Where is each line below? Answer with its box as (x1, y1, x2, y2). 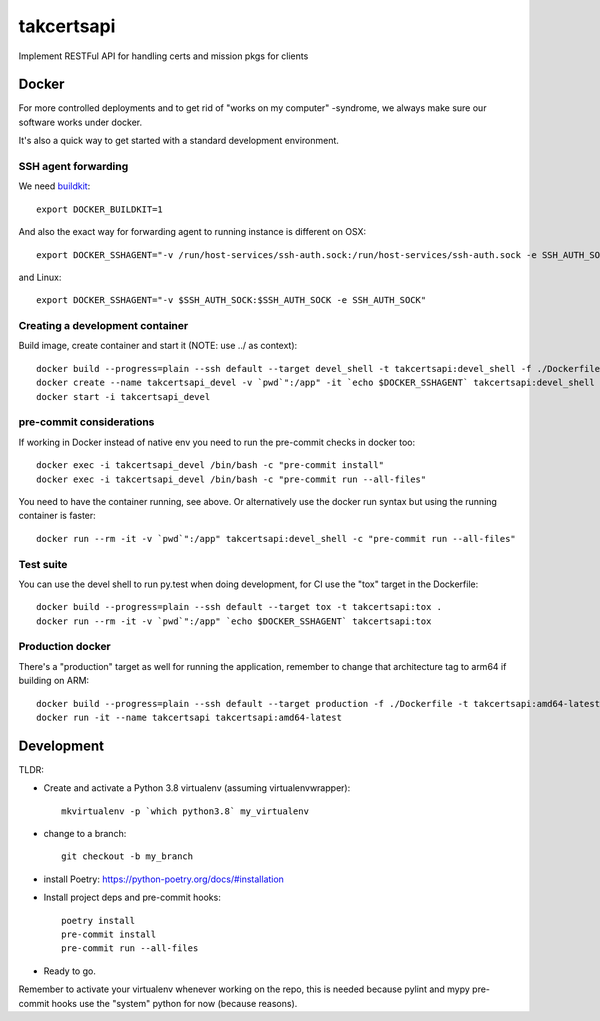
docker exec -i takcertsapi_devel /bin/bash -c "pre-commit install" (36, 460, 385, 471)
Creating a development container (18, 319, 189, 333)
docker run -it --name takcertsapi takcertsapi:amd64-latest (36, 711, 342, 723)
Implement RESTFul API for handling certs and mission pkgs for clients (18, 50, 309, 62)
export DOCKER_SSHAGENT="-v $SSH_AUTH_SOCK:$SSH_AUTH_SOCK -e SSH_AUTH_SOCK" (36, 295, 427, 306)
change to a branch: (43, 828, 127, 840)
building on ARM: (18, 675, 90, 687)
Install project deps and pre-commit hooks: (43, 891, 222, 904)
